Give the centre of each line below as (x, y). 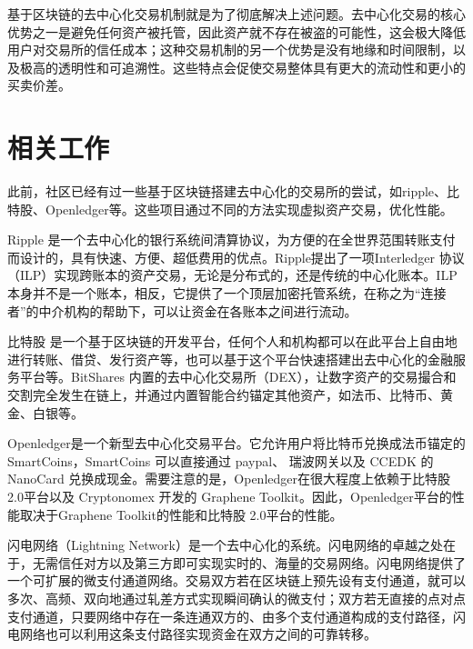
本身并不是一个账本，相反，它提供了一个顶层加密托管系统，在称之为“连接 (227, 293)
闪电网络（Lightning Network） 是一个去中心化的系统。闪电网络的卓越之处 (225, 545)
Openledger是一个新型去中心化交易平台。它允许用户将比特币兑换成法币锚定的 (236, 443)
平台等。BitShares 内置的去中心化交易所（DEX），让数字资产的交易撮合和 (238, 377)
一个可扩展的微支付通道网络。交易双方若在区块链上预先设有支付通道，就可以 (236, 580)
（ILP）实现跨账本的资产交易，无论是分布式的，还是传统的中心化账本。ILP (232, 275)
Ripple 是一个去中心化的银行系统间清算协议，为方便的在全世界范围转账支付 (231, 240)
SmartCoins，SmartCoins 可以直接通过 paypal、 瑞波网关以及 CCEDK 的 (221, 460)
